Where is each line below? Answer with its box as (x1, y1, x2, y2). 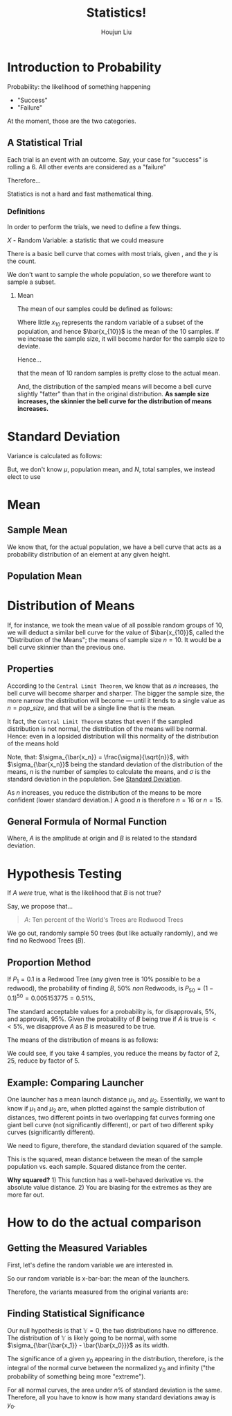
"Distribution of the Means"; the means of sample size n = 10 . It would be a (7, 635, 222, 643)
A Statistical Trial (7, 137, 83, 149)
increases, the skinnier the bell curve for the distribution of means (17, 397, 213, 405)
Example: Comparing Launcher (7, 1077, 144, 1088)
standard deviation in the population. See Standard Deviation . (7, 775, 182, 783)
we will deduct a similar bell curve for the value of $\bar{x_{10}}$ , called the (7, 628, 224, 637)
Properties (7, 663, 54, 675)
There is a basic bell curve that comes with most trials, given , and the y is (7, 249, 219, 258)
